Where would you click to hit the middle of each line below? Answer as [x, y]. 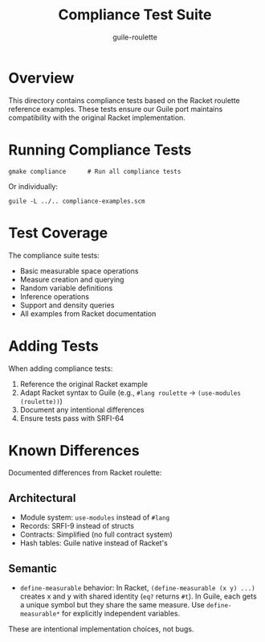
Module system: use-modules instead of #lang [95, 517]
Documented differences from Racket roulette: [85, 473]
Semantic [33, 568]
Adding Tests [53, 346]
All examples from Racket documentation [88, 313]
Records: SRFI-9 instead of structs [77, 526]
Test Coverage [58, 233]
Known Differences [74, 450]
